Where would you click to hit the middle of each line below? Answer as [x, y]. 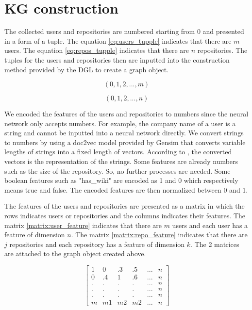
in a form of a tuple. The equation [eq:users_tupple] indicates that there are [118, 41]
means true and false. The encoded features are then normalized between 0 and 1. [126, 189]
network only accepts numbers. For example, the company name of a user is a [120, 123]
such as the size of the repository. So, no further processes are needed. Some [118, 171]
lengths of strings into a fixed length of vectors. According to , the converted [118, 152]
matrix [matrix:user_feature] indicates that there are [83, 225]
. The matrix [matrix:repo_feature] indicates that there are [159, 235]
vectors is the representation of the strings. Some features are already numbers [121, 161]
